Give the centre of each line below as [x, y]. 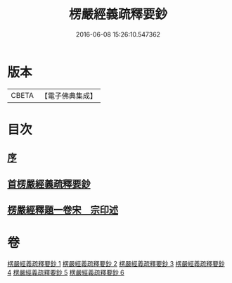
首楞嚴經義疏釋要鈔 [49, 184]
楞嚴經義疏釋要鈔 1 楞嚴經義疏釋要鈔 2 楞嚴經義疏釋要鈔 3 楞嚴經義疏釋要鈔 [116, 263]
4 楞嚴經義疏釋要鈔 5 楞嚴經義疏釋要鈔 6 [66, 272]
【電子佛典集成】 [69, 96]
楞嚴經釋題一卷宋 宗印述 [63, 210]
